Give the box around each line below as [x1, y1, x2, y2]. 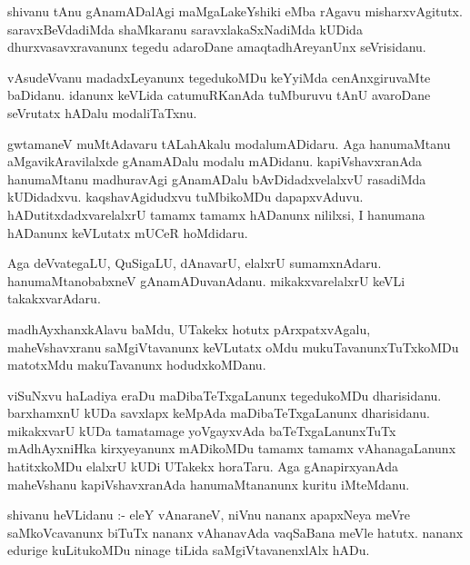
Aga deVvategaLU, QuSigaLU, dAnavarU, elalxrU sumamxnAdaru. [7, 253, 382, 273]
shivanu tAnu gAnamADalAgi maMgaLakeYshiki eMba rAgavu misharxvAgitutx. [7, 2, 463, 20]
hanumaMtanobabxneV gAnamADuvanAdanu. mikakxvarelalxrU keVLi [7, 271, 405, 290]
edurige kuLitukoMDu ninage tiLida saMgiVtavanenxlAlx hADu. [7, 540, 370, 560]
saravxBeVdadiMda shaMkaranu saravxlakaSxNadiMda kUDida [7, 19, 363, 38]
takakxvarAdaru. [7, 289, 101, 308]
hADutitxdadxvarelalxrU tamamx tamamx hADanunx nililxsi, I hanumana [7, 204, 425, 223]
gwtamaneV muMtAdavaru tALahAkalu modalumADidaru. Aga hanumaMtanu [7, 134, 451, 153]
